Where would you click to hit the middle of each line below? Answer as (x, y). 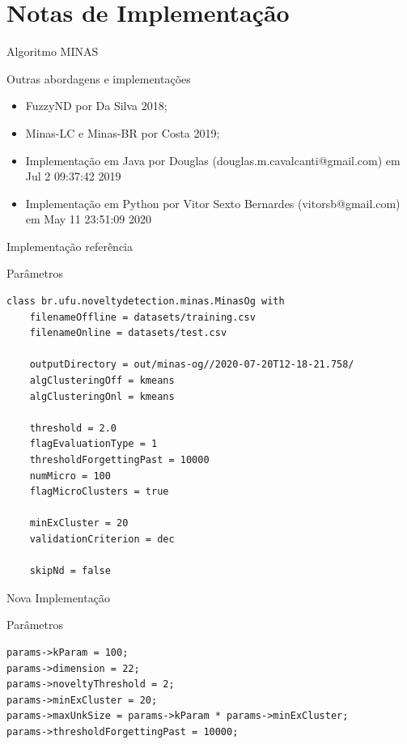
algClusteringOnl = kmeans (102, 396)
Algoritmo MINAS (53, 51)
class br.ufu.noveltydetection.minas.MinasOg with (146, 302)
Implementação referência (70, 246)
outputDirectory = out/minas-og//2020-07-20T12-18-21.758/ (192, 365)
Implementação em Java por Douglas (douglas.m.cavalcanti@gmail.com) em (213, 160)
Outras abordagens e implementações (99, 78)
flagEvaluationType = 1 (93, 444)
